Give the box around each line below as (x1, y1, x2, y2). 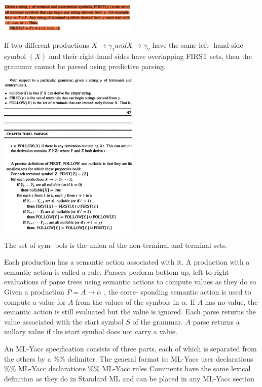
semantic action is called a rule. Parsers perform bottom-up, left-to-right (4, 266, 229, 277)
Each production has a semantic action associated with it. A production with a (4, 256, 250, 267)
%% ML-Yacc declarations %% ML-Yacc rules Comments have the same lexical (4, 363, 251, 374)
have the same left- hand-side (152, 40, 243, 50)
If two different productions (4, 40, 89, 50)
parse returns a (193, 316, 240, 327)
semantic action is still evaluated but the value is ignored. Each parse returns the (4, 306, 256, 317)
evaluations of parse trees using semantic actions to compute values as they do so (4, 276, 256, 287)
